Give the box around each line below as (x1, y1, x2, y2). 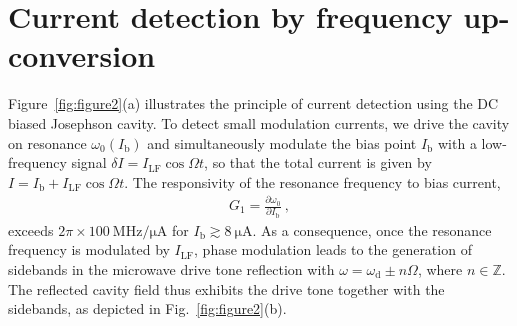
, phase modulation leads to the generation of (194, 239, 472, 260)
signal (71, 152, 107, 173)
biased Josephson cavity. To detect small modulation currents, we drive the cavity (8, 112, 510, 133)
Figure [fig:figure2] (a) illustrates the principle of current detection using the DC (8, 93, 499, 114)
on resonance (8, 132, 87, 153)
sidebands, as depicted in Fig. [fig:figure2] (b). (8, 298, 287, 319)
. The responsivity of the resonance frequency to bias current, (124, 171, 501, 192)
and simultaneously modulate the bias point (147, 132, 417, 153)
